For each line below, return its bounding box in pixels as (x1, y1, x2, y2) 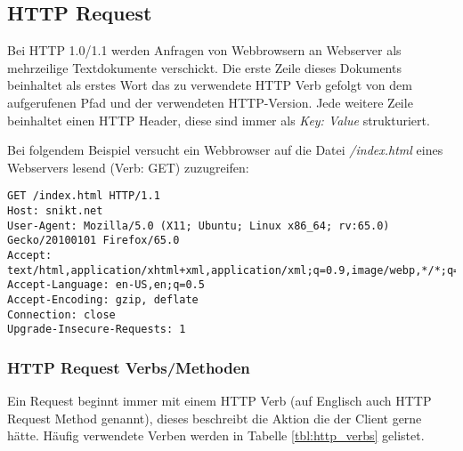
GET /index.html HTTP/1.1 (7, 189, 160, 203)
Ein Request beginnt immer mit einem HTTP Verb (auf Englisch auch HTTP (7, 391, 432, 410)
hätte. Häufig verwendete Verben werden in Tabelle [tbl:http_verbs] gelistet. (7, 426, 425, 445)
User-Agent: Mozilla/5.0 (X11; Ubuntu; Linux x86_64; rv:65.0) (7, 219, 390, 232)
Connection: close (7, 308, 116, 321)
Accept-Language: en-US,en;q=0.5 (7, 278, 205, 292)
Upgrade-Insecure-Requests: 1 (7, 323, 186, 336)
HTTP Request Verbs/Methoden (7, 356, 250, 378)
